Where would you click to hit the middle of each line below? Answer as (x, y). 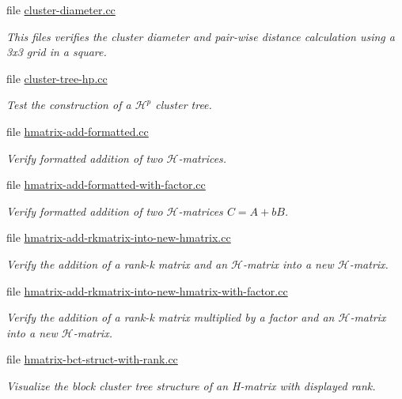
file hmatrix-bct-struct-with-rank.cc (92, 359)
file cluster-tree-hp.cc (57, 78)
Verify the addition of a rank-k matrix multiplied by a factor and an (171, 317)
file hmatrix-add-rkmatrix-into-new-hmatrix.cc (119, 237)
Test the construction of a (69, 105)
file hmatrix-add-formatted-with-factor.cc (106, 184)
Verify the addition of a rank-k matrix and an (117, 263)
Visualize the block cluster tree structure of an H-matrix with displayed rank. (191, 385)
